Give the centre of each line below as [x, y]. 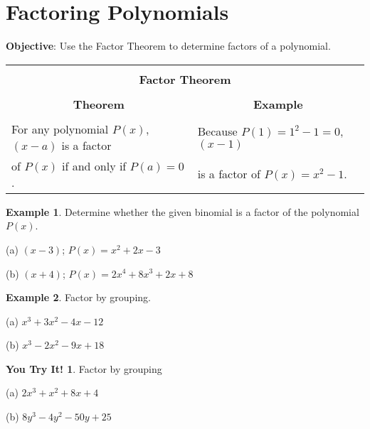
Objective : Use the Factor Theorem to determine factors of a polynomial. [168, 46]
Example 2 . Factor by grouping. [78, 297]
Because [217, 131]
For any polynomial [60, 129]
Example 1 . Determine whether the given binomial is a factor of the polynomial [183, 211]
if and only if [94, 165]
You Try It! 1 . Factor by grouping [84, 368]
